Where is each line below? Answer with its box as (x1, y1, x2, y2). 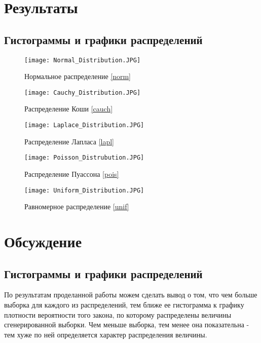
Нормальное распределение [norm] (24, 71, 131, 82)
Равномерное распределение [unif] (24, 201, 129, 212)
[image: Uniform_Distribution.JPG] (24, 186, 144, 194)
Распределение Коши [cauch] (24, 103, 113, 114)
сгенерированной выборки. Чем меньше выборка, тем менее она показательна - (4, 319, 249, 330)
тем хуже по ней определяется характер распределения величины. (4, 329, 207, 339)
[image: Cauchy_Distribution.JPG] (24, 89, 141, 96)
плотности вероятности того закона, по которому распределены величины (4, 309, 232, 320)
